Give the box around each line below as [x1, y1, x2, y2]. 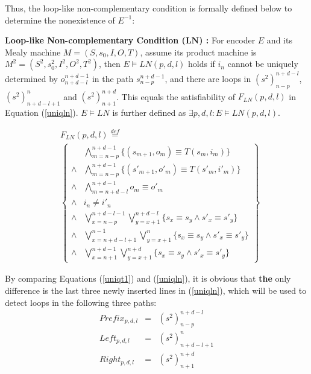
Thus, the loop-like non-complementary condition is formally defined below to [5, 2, 292, 14]
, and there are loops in [165, 72, 251, 84]
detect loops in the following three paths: [5, 296, 157, 308]
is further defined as [112, 106, 186, 118]
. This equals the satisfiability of [116, 90, 236, 103]
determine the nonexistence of [5, 13, 115, 26]
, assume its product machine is [140, 45, 257, 58]
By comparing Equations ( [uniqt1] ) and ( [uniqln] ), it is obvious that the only [5, 272, 291, 285]
